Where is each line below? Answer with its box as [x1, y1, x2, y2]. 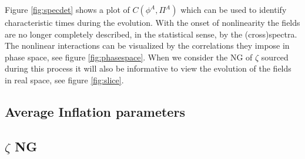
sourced [261, 50, 289, 63]
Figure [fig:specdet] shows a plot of [5, 4, 130, 15]
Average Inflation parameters [5, 102, 185, 120]
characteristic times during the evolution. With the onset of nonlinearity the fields [5, 16, 300, 28]
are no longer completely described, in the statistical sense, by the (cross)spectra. [5, 28, 297, 40]
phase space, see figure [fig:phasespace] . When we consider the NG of [5, 50, 253, 63]
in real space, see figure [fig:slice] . [5, 73, 124, 86]
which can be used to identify [180, 4, 287, 15]
